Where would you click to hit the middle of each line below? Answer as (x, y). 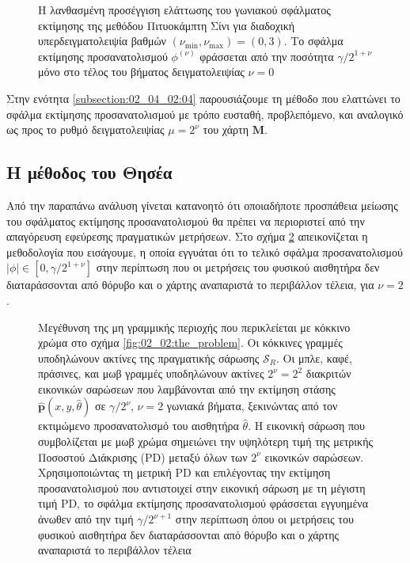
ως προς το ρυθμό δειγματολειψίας (85, 129)
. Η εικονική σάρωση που (307, 426)
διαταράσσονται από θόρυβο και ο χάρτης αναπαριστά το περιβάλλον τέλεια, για (190, 285)
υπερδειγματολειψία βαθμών (102, 41)
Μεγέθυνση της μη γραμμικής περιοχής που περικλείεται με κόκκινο (194, 327)
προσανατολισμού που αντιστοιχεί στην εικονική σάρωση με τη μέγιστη (202, 487)
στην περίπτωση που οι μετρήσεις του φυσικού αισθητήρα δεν (238, 267)
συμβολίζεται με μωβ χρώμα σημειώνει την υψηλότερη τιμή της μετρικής (206, 441)
